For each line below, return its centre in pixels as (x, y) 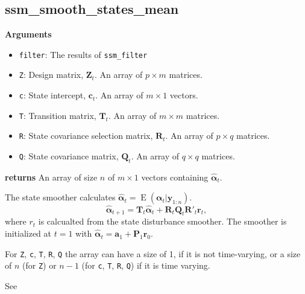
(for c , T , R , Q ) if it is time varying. (146, 265)
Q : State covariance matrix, (69, 156)
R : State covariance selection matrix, (86, 136)
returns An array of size (51, 177)
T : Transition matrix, (58, 115)
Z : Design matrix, (51, 75)
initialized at (28, 233)
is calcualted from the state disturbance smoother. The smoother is (162, 221)
